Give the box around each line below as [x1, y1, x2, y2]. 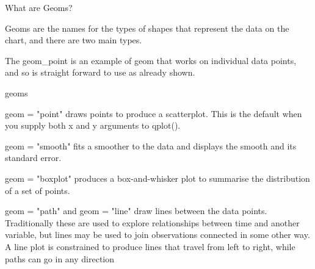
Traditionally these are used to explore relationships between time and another [5, 216, 300, 229]
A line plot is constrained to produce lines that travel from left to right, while [5, 240, 295, 253]
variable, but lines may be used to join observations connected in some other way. [5, 228, 310, 241]
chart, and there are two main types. [5, 34, 142, 46]
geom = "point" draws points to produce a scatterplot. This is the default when [5, 107, 302, 120]
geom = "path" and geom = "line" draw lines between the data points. [5, 204, 267, 217]
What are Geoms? [5, 1, 73, 13]
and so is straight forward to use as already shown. [5, 66, 195, 79]
